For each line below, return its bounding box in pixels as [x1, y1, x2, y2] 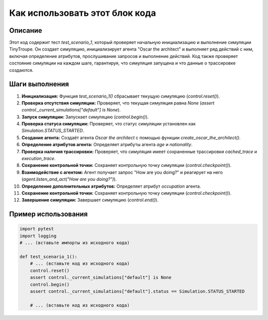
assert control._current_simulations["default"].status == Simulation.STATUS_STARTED [30, 288, 245, 294]
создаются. [9, 67, 34, 73]
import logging [19, 233, 57, 239]
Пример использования [9, 210, 88, 218]
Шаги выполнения [9, 80, 69, 89]
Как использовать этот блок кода [9, 7, 156, 18]
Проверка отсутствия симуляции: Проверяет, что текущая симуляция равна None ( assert [21, 100, 214, 106]
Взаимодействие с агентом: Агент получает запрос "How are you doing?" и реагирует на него [21, 169, 223, 175]
